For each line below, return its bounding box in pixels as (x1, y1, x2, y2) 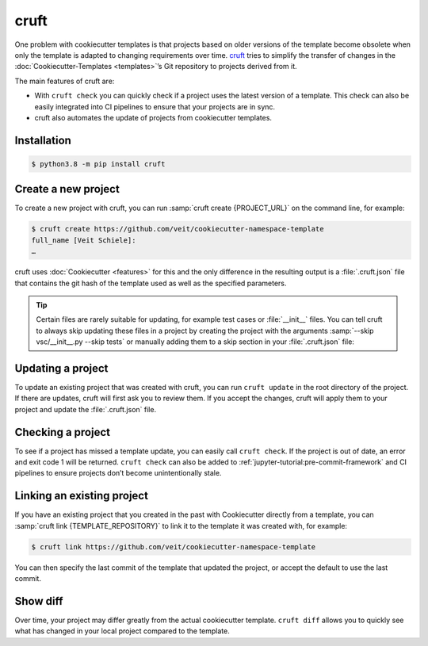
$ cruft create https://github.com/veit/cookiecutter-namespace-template (31, 224, 324, 234)
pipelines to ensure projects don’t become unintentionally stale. (14, 468, 222, 478)
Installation (14, 133, 71, 147)
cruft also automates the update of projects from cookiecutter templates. (34, 113, 273, 122)
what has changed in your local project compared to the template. (14, 626, 230, 636)
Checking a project (14, 425, 111, 439)
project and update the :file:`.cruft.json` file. (14, 404, 157, 414)
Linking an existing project (14, 489, 148, 503)
